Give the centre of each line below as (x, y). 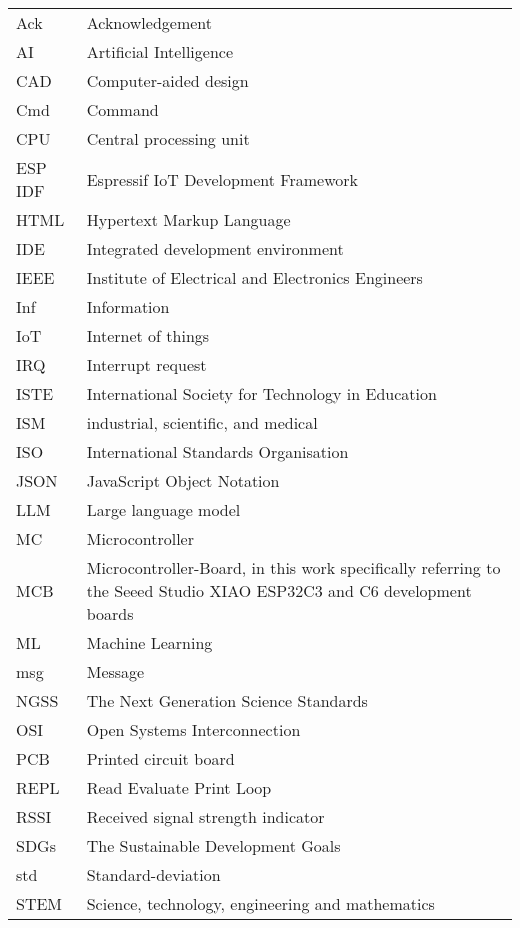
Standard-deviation (153, 874)
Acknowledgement (149, 22)
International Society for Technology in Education (261, 393)
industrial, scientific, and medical (202, 422)
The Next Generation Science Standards (227, 700)
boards (110, 613)
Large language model (163, 509)
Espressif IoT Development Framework (222, 179)
